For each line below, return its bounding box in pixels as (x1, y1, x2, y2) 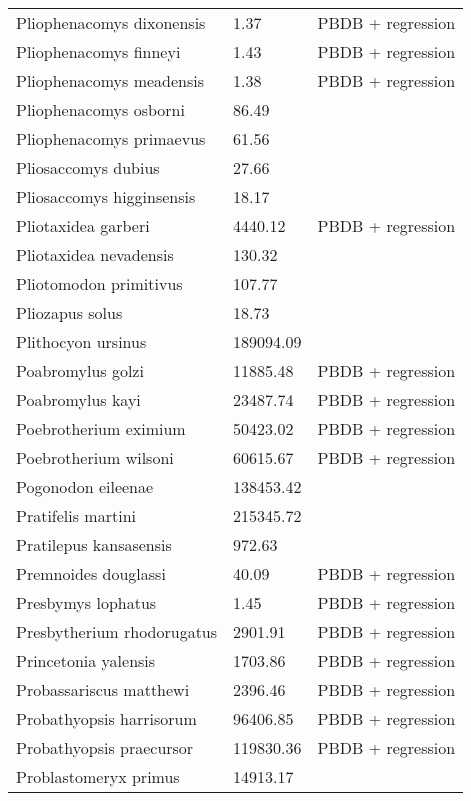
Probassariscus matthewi (16, 678, 190, 701)
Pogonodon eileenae (16, 475, 154, 498)
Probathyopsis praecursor (16, 736, 194, 759)
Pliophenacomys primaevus (16, 127, 206, 150)
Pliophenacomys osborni (16, 98, 185, 121)
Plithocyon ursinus (16, 330, 147, 353)
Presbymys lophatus (16, 591, 157, 614)
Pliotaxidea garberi (16, 214, 150, 237)
